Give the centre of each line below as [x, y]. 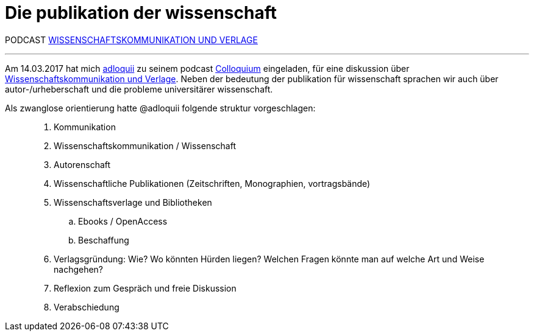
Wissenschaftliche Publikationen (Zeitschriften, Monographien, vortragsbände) [212, 183]
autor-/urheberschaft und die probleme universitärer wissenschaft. [139, 89]
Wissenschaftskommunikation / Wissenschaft [145, 145]
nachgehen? [79, 269]
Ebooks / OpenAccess [123, 221]
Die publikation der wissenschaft [141, 13]
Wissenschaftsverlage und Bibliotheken [133, 202]
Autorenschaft [82, 164]
